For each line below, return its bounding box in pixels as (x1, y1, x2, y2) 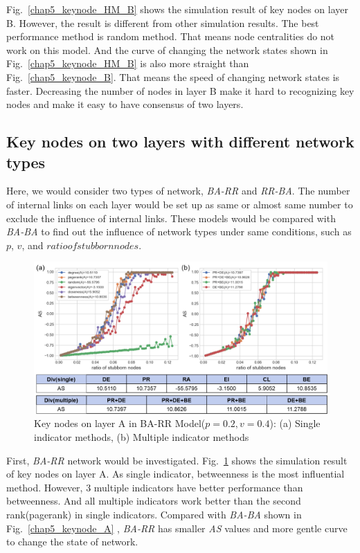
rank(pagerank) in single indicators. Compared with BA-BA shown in (6, 507, 302, 521)
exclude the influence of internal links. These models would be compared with (6, 210, 336, 225)
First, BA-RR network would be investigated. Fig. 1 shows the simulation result (6, 453, 348, 467)
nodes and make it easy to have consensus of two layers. (6, 97, 244, 111)
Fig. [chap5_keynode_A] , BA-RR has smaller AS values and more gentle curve (6, 520, 348, 535)
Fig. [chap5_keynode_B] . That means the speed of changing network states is (6, 69, 340, 84)
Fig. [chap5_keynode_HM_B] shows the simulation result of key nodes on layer (6, 2, 348, 16)
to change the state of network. (6, 534, 138, 549)
